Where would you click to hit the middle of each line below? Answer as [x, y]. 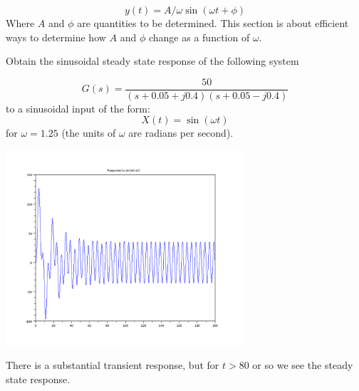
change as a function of [199, 37]
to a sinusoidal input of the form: [78, 108]
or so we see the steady [303, 365]
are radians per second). [181, 133]
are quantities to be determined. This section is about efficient [213, 23]
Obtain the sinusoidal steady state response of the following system [152, 61]
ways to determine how [56, 37]
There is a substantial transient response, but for [113, 365]
